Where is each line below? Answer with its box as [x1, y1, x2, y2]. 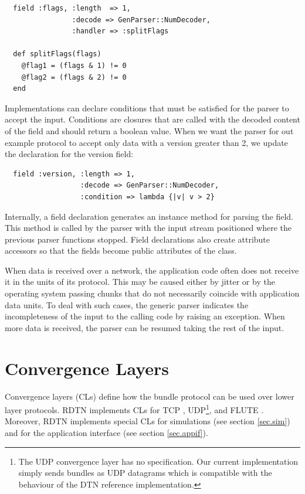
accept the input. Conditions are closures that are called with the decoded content [5, 113, 300, 125]
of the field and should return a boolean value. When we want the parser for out [5, 124, 294, 137]
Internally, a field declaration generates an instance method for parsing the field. [5, 210, 294, 222]
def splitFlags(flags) [13, 50, 101, 59]
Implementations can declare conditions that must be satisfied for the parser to [5, 101, 289, 114]
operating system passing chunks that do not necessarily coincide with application [5, 287, 300, 299]
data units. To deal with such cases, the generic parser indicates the [5, 298, 249, 311]
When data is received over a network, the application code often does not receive [5, 264, 299, 276]
